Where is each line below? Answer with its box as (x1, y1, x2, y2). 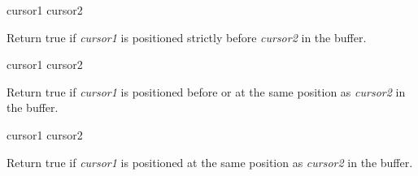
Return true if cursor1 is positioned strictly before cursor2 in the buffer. (7, 28, 367, 45)
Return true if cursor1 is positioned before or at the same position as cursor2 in (7, 83, 406, 100)
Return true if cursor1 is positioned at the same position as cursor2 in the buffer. (7, 153, 413, 170)
